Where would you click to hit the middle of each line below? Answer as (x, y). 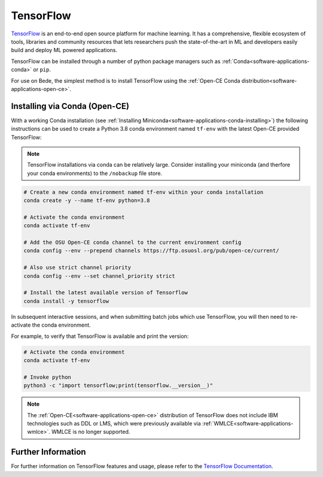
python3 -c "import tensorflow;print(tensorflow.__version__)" (118, 386)
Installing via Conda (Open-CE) (70, 106)
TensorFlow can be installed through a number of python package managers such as (116, 61)
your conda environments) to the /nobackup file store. (95, 173)
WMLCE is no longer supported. (91, 432)
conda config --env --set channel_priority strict (100, 276)
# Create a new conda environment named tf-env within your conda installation (144, 192)
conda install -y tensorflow (66, 301)
